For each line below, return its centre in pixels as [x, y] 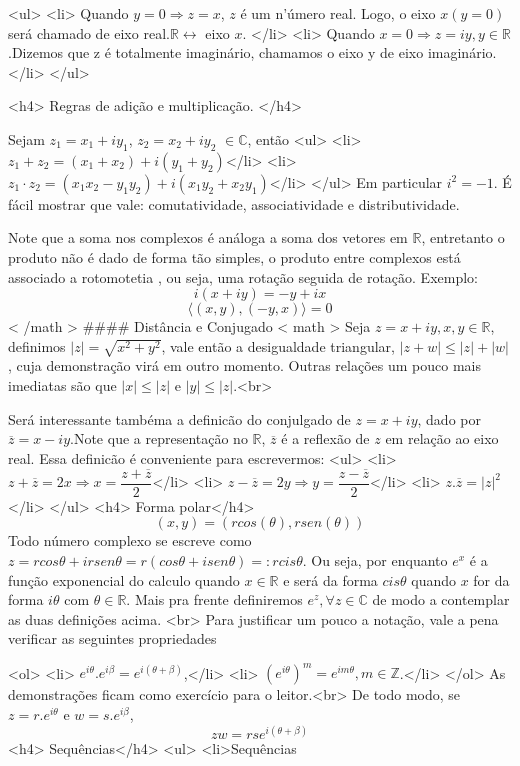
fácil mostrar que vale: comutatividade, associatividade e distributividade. [234, 203]
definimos [37, 345]
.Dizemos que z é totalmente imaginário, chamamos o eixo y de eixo [216, 52]
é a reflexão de [325, 438]
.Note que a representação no [159, 438]
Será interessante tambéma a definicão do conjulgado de [179, 418]
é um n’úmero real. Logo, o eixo [338, 13]
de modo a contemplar [441, 599]
